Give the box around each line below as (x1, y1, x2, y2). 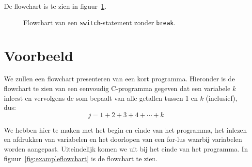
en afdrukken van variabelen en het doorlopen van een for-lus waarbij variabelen (4, 134, 242, 144)
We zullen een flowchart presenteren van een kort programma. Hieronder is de (4, 74, 235, 84)
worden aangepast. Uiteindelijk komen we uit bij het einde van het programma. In (4, 143, 248, 153)
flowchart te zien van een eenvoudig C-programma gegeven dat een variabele (4, 83, 231, 93)
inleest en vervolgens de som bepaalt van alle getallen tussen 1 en (4, 92, 198, 103)
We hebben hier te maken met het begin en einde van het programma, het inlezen (4, 124, 247, 135)
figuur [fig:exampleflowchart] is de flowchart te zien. (4, 153, 158, 163)
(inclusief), (205, 92, 237, 103)
